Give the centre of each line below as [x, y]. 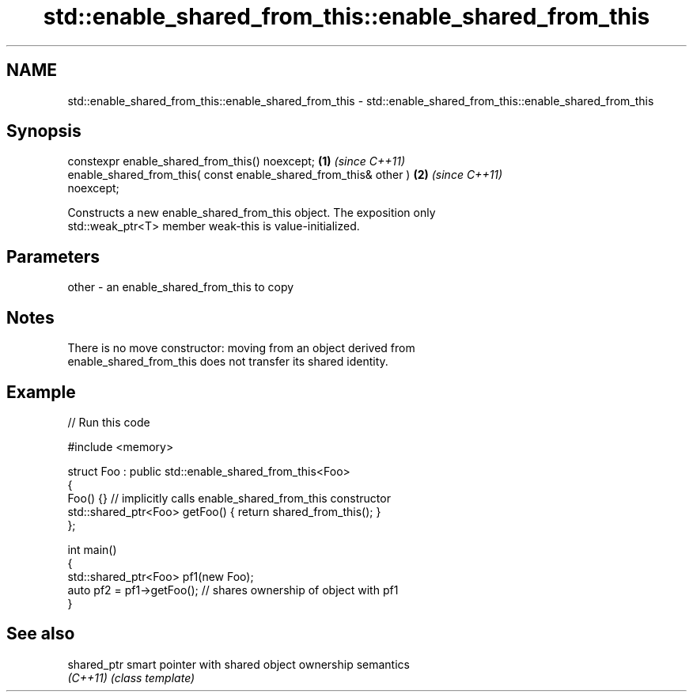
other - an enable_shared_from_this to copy [181, 287]
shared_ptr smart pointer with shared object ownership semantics [239, 664]
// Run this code [109, 422]
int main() [92, 549]
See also [41, 634]
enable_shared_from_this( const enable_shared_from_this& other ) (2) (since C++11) [285, 175]
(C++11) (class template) [131, 677]
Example [41, 392]
